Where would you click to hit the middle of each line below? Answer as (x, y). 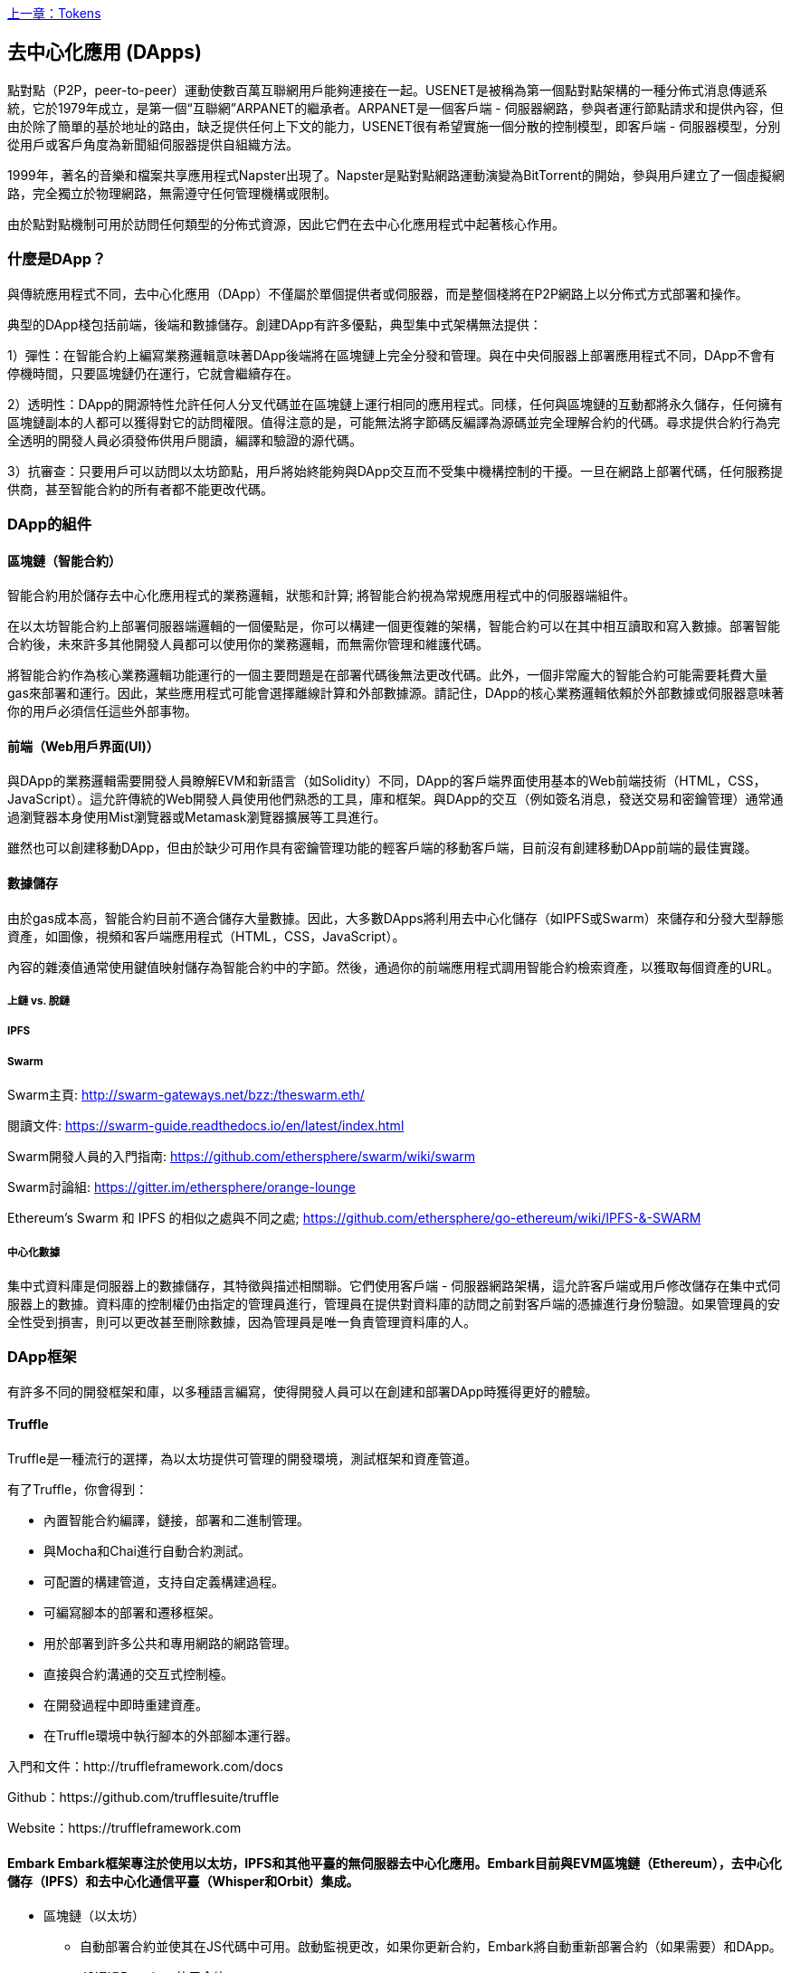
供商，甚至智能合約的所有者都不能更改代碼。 (140, 489)
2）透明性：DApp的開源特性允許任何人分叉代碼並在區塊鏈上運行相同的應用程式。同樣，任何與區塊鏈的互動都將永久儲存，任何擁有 (395, 404)
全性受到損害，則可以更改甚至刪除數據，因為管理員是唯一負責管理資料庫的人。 (242, 1321)
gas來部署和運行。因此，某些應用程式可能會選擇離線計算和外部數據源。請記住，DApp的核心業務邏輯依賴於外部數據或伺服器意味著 (396, 693)
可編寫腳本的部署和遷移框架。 (132, 1612)
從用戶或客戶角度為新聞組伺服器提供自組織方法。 (153, 144)
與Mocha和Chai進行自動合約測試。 (147, 1550)
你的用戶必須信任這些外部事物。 (102, 711)
